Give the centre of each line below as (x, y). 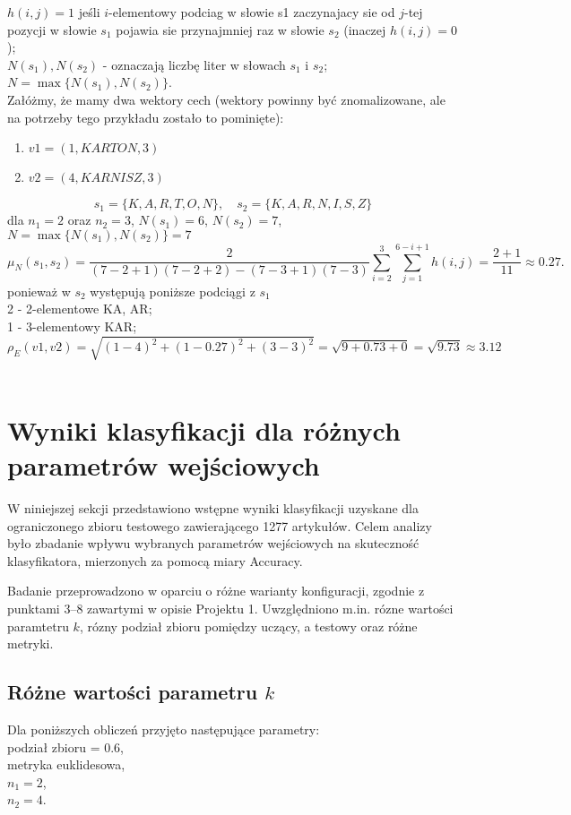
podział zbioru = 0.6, (65, 746)
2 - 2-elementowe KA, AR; (80, 309)
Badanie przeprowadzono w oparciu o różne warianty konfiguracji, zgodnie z (216, 591)
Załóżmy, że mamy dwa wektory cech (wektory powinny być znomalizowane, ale (226, 99)
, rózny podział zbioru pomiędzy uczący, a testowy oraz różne (248, 626)
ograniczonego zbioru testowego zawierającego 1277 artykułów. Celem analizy (220, 525)
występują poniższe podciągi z (173, 291)
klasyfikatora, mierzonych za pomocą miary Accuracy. (155, 560)
